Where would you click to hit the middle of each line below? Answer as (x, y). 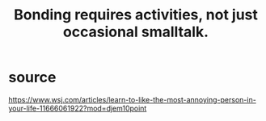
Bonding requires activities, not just (136, 15)
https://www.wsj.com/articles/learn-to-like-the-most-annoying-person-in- (132, 99)
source (32, 77)
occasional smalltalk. (136, 32)
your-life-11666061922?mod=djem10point (78, 108)
